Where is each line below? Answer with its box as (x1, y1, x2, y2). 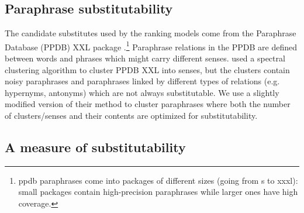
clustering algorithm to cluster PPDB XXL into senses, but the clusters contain (5, 63, 290, 75)
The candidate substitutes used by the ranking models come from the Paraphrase (5, 27, 296, 39)
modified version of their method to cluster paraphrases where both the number (5, 98, 291, 110)
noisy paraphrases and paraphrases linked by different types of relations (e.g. (5, 75, 280, 87)
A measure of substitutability (5, 138, 186, 156)
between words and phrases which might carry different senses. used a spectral (5, 52, 285, 64)
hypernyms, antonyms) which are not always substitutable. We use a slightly (5, 86, 279, 98)
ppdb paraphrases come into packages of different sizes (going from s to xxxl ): (18, 174, 298, 186)
